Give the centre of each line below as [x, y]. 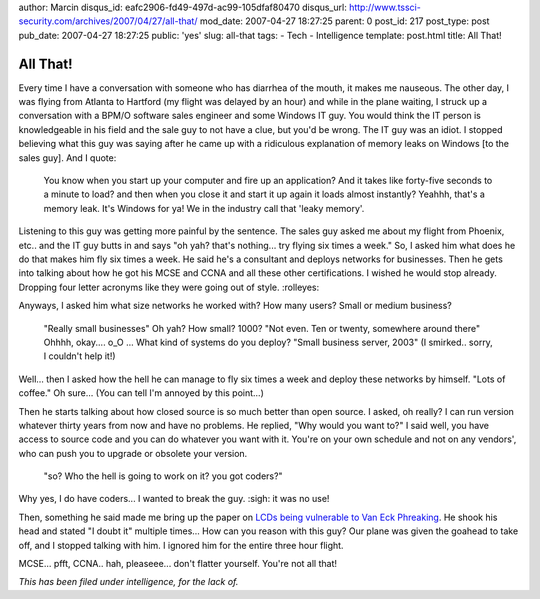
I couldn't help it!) [79, 356]
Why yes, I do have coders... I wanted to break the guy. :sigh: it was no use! [174, 499]
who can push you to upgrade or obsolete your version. [133, 453]
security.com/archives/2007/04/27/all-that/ [108, 21]
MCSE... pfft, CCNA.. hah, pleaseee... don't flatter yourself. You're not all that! [178, 564]
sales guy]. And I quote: [67, 157]
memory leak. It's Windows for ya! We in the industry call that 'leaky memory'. [204, 208]
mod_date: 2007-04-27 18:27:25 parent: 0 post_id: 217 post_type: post [344, 21]
